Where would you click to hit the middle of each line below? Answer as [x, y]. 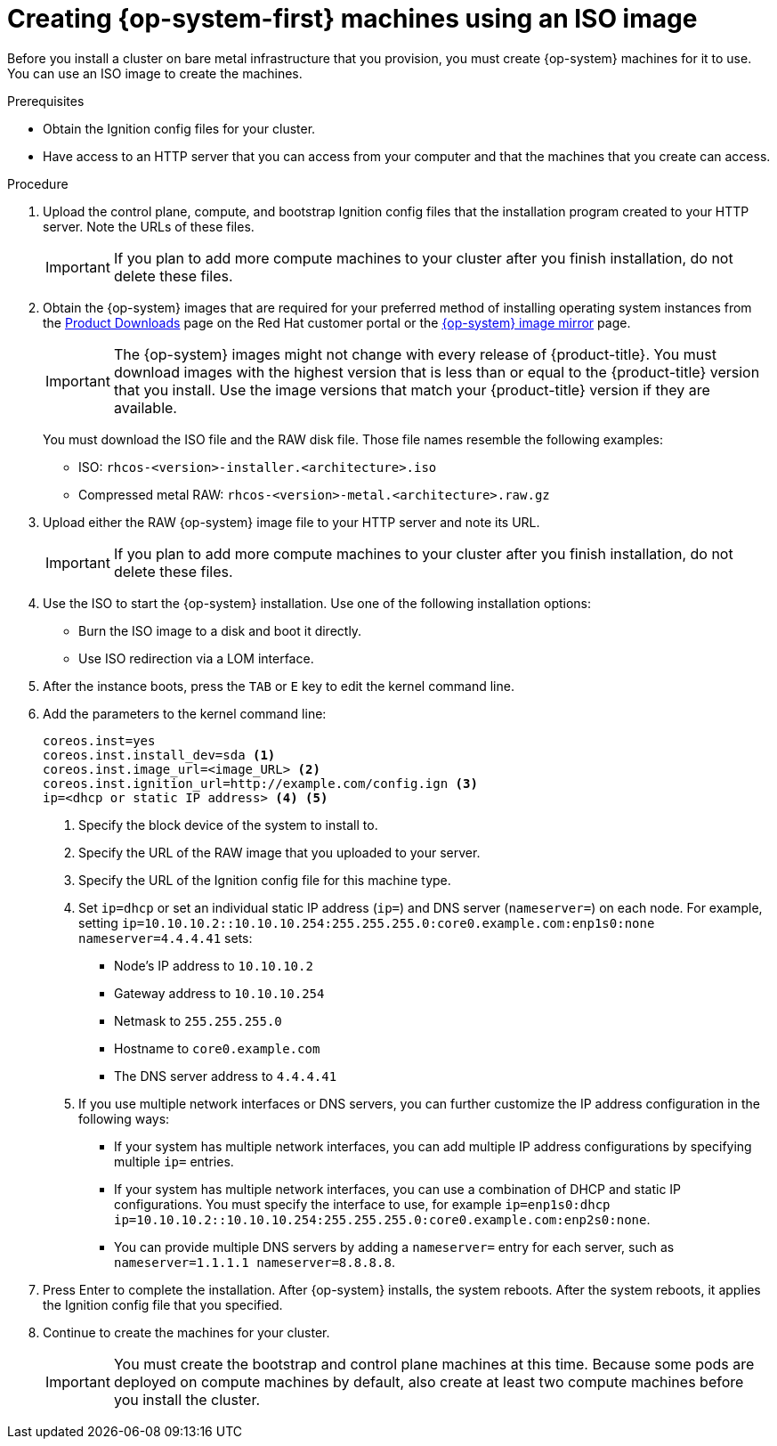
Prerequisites [46, 101]
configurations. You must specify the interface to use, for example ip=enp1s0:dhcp [362, 1204]
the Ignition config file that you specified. [163, 1304]
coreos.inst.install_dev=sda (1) [159, 755]
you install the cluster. [187, 1399]
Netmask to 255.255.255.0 [198, 1020]
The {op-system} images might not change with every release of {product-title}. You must [415, 354]
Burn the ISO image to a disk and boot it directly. [220, 630]
